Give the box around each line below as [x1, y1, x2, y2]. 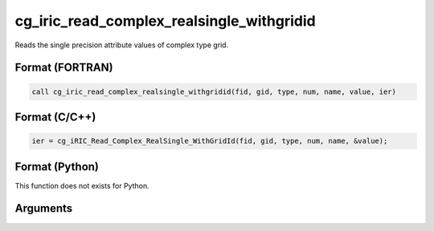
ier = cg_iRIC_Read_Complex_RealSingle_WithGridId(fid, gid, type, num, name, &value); [31, 136, 388, 146]
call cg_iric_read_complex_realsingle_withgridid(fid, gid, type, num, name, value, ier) [31, 87, 397, 96]
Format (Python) [14, 160, 100, 173]
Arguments [14, 201, 73, 216]
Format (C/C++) [14, 110, 96, 124]
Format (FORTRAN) [14, 61, 113, 75]
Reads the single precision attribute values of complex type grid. [14, 40, 229, 50]
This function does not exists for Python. [14, 180, 149, 190]
